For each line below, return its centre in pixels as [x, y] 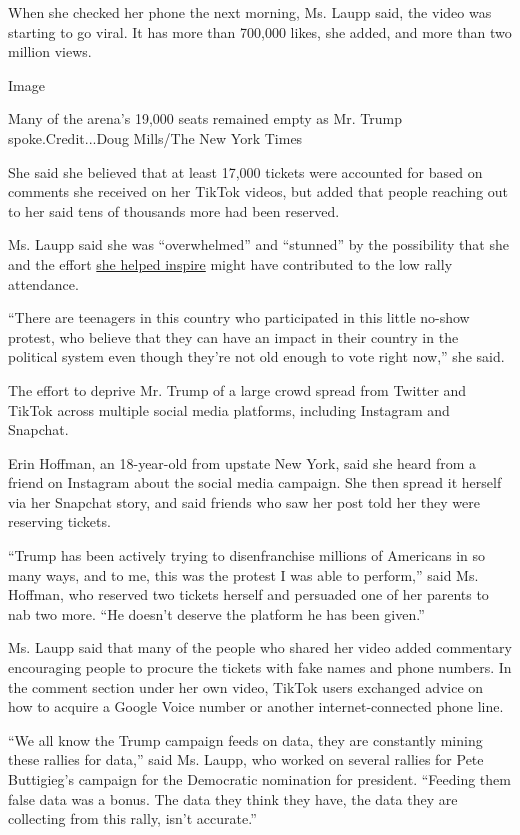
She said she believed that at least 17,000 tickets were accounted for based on [245, 171]
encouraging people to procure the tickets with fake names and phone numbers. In [260, 667]
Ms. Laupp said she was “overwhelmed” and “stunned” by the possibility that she [258, 244]
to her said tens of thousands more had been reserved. [174, 210]
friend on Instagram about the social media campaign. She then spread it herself [255, 482]
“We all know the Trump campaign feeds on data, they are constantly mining [245, 739]
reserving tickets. [59, 521]
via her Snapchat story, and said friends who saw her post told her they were [244, 501]
